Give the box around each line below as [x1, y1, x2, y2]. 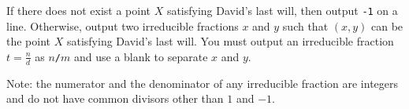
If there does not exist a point [6, 2, 151, 18]
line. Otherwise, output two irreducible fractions [6, 17, 239, 34]
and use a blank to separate [73, 48, 208, 64]
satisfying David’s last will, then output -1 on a [166, 2, 398, 18]
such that [282, 17, 329, 34]
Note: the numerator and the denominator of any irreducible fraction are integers [6, 74, 399, 91]
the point [6, 33, 51, 49]
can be [371, 17, 403, 34]
